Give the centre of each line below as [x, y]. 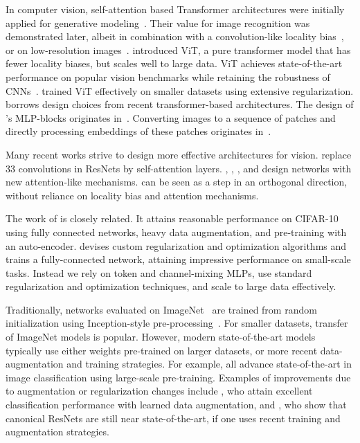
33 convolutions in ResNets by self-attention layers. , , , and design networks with [179, 168]
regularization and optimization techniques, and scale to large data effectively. [171, 286]
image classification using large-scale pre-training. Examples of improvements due [178, 377]
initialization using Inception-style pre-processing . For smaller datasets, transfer [177, 323]
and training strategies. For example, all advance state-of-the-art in [209, 364]
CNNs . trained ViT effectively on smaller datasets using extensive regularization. [180, 90]
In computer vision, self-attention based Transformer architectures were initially [175, 9]
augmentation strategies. [57, 432]
